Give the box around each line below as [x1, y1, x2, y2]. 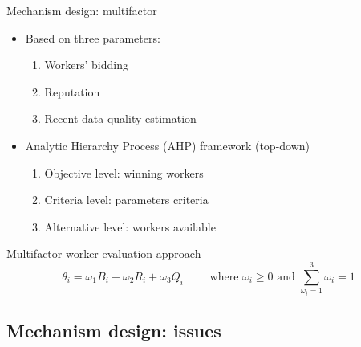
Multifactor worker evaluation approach [6, 245, 201, 262]
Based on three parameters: [25, 29, 160, 46]
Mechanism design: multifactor [6, 2, 157, 18]
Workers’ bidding [44, 56, 129, 73]
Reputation [44, 83, 100, 100]
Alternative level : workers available [44, 218, 216, 235]
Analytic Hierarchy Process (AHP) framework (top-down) [25, 137, 310, 153]
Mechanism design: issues [6, 318, 221, 343]
